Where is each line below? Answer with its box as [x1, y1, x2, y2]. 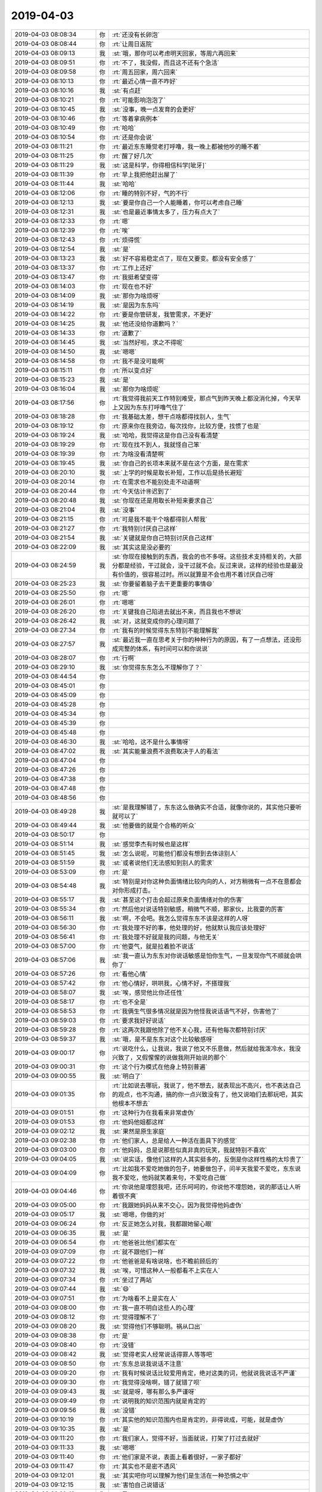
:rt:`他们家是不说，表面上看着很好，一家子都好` [112, 1453, 244, 1461]
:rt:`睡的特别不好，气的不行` [112, 189, 190, 197]
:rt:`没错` [112, 1340, 137, 1349]
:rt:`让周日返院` [112, 39, 154, 48]
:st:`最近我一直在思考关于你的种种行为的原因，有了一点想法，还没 [112, 636, 296, 644]
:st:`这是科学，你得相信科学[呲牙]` [112, 161, 207, 169]
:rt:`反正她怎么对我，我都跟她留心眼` [112, 1219, 214, 1228]
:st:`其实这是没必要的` [112, 543, 173, 551]
